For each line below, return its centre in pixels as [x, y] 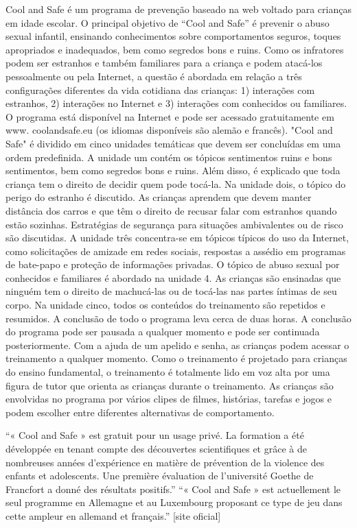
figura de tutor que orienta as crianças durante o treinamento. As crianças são [170, 385]
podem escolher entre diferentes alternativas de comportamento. [140, 412]
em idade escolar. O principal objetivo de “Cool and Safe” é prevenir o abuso [168, 22]
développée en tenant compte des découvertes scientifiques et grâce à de [156, 448]
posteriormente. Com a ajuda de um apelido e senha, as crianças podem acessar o [177, 345]
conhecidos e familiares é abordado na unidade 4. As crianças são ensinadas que [173, 277]
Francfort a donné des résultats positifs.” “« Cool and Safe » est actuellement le [173, 489]
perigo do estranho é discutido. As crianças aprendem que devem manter [159, 197]
